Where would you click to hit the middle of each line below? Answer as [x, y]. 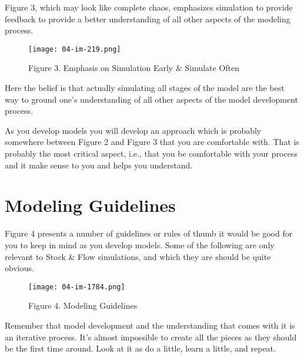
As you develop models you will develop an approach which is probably [133, 130]
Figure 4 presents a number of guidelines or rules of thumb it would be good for [149, 233]
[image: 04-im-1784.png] [77, 287]
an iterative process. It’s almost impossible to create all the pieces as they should [151, 337]
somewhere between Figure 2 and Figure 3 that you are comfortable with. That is [152, 142]
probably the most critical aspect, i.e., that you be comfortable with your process [151, 153]
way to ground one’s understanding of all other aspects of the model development [151, 99]
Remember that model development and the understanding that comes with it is [150, 325]
